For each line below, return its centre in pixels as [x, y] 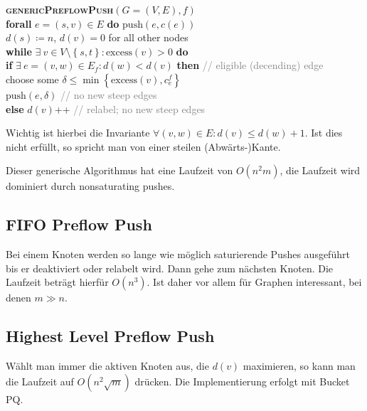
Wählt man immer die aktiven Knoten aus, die [107, 366]
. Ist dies [324, 133]
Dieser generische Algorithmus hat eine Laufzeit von [119, 170]
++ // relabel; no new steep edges [130, 108]
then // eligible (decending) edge [250, 65]
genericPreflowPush [60, 9]
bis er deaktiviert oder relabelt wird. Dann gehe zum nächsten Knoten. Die [170, 268]
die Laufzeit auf [40, 381]
